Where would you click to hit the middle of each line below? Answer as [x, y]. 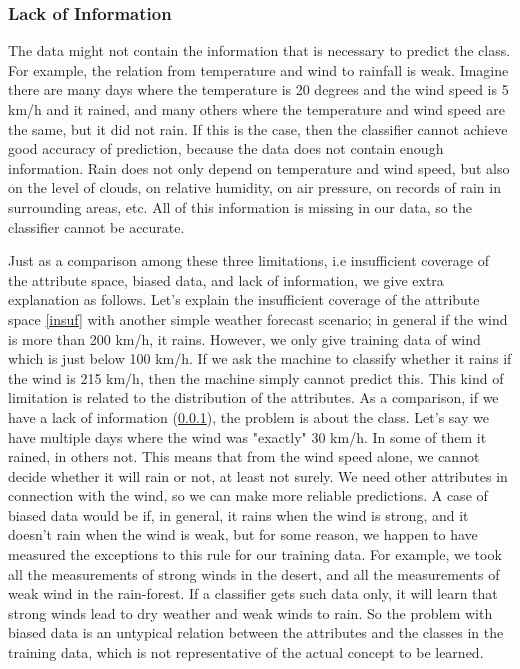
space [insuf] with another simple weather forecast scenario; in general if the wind [258, 318]
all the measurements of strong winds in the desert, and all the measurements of [254, 573]
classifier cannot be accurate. [96, 226]
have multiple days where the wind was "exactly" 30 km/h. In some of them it [247, 436]
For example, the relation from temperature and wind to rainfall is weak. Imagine [258, 69]
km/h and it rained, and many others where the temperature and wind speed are [257, 109]
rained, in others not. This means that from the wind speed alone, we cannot [244, 456]
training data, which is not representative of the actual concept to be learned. [246, 652]
